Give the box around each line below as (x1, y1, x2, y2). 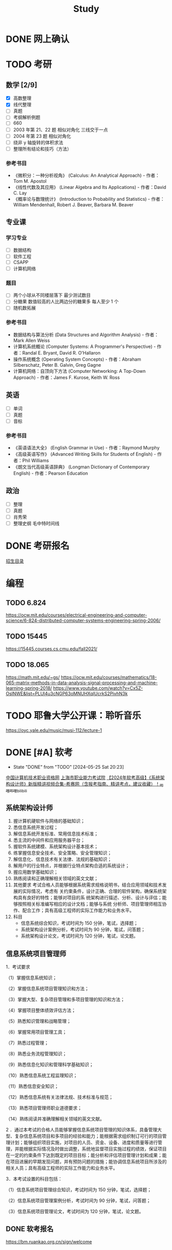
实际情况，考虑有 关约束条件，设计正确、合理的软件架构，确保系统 (22, 888, 162, 894)
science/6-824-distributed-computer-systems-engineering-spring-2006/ (6, 618, 161, 624)
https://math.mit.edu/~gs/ (6, 674, 60, 680)
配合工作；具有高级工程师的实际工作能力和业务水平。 (22, 907, 134, 913)
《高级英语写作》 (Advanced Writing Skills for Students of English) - (13, 451, 156, 457)
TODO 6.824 (6, 598, 46, 607)
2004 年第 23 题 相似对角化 (13, 133, 71, 139)
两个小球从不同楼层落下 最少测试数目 (13, 292, 91, 298)
